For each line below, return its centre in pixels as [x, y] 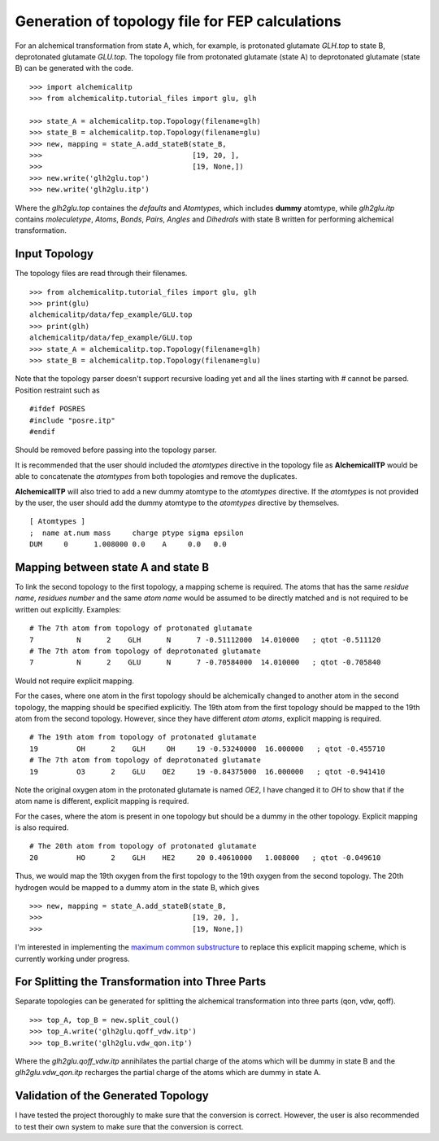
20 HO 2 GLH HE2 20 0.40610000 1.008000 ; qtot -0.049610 [205, 858]
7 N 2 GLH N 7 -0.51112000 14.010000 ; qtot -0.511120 [205, 640]
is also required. [42, 827]
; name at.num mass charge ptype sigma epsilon [137, 533]
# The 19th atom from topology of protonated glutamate [143, 737]
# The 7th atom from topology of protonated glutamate [141, 628]
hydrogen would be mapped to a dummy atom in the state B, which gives [137, 887]
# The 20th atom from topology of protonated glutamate [143, 846]
